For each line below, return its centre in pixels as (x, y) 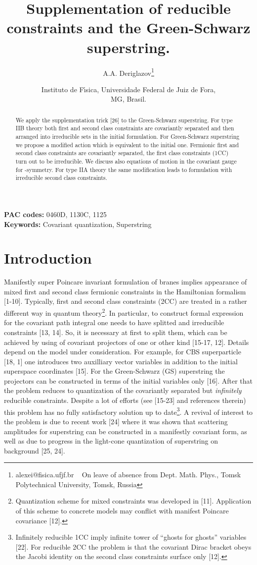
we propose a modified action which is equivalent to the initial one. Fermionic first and (127, 144)
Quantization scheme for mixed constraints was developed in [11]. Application (133, 501)
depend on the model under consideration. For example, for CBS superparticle (123, 352)
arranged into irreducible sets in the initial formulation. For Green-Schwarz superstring (128, 137)
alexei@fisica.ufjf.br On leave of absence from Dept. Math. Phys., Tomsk (128, 475)
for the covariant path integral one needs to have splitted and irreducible (114, 322)
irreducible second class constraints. (61, 178)
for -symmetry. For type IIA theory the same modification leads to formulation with (124, 169)
